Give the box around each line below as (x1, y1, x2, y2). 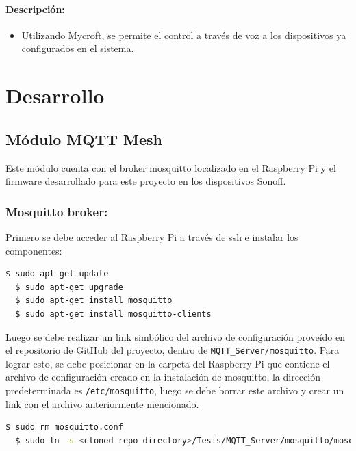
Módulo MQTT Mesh (5, 128, 163, 149)
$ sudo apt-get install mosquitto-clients (15, 309, 212, 319)
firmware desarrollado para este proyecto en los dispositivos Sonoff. (5, 174, 286, 188)
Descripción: (5, 1, 65, 16)
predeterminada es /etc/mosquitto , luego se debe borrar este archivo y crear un (5, 383, 344, 397)
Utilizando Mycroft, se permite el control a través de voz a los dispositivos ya (21, 27, 346, 42)
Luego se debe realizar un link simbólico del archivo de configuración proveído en (5, 329, 345, 344)
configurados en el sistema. (21, 41, 134, 55)
